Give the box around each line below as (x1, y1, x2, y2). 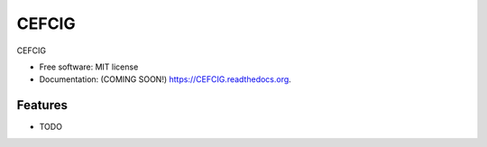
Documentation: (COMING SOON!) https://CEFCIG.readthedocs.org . (39, 74, 292, 85)
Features (16, 97, 68, 113)
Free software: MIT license (39, 61, 139, 72)
